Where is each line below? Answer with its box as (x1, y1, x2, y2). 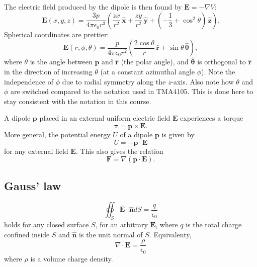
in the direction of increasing (4, 66, 93, 76)
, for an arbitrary (95, 219, 148, 230)
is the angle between (30, 56, 93, 67)
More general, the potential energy (4, 129, 111, 139)
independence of (4, 76, 54, 86)
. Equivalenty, (149, 229, 192, 239)
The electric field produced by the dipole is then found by (4, 2, 182, 12)
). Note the (201, 66, 235, 76)
